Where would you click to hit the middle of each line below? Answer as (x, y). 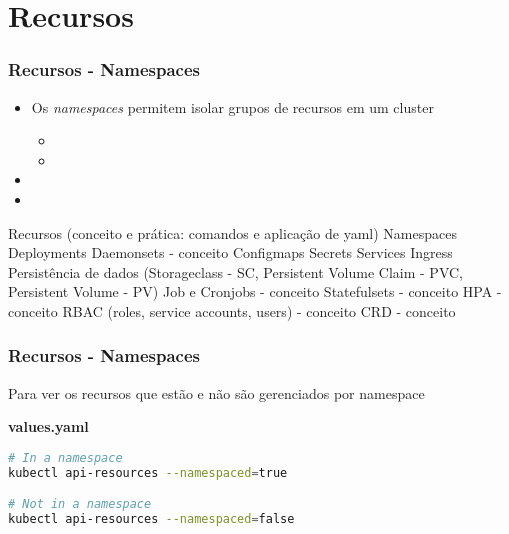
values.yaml (48, 426)
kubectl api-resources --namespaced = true (148, 472)
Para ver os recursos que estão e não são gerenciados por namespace (216, 392)
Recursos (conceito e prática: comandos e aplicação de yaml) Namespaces (232, 232)
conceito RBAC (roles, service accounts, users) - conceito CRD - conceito (232, 310)
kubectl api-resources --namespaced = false (151, 519)
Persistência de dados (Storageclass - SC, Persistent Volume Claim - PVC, (236, 271)
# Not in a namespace (80, 504)
